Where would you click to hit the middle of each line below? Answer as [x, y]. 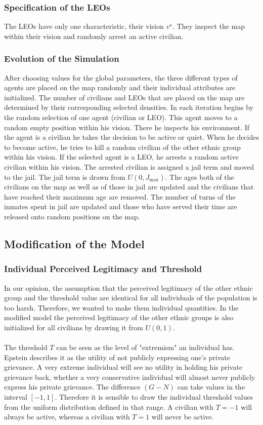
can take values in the [211, 387]
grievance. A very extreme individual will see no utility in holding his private [123, 367]
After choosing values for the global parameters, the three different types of [121, 77]
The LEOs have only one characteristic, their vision [84, 26]
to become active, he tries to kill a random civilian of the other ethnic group [122, 147]
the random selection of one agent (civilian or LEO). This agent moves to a [121, 117]
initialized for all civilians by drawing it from [74, 327]
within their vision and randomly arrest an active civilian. [94, 36]
